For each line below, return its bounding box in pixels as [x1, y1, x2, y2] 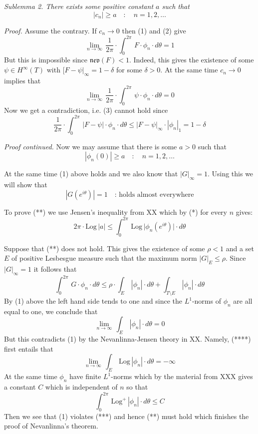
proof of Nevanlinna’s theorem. [4, 421, 98, 431]
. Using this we [207, 168, 254, 179]
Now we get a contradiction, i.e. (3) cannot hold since [4, 104, 168, 115]
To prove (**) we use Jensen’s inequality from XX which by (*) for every [4, 206, 227, 217]
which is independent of [45, 381, 118, 392]
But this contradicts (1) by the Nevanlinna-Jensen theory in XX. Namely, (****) [4, 334, 251, 344]
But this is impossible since [4, 54, 88, 65]
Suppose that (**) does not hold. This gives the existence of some [4, 243, 205, 253]
